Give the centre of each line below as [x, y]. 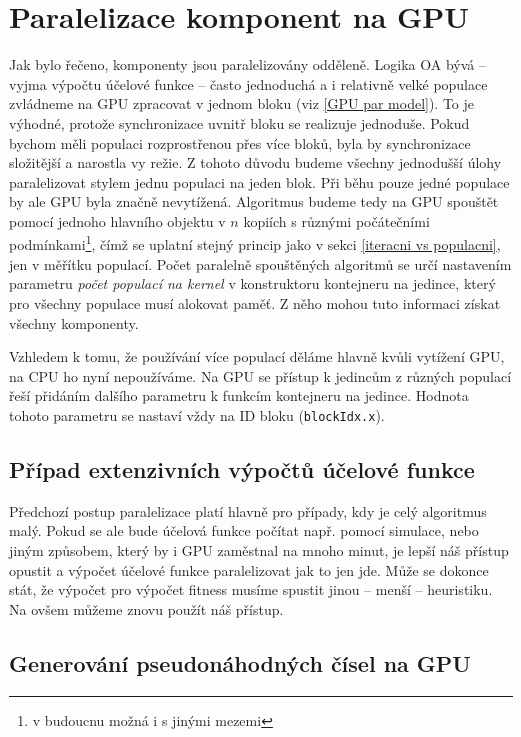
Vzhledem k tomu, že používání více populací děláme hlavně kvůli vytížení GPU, [257, 356]
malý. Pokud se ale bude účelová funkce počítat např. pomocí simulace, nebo [244, 530]
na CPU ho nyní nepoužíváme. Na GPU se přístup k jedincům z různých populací [260, 375]
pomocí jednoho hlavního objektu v [117, 220]
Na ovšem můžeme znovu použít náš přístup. [146, 608]
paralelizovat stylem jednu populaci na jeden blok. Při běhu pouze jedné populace [259, 181]
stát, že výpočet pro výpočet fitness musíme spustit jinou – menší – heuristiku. [251, 589]
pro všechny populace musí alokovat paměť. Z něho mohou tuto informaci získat [255, 302]
